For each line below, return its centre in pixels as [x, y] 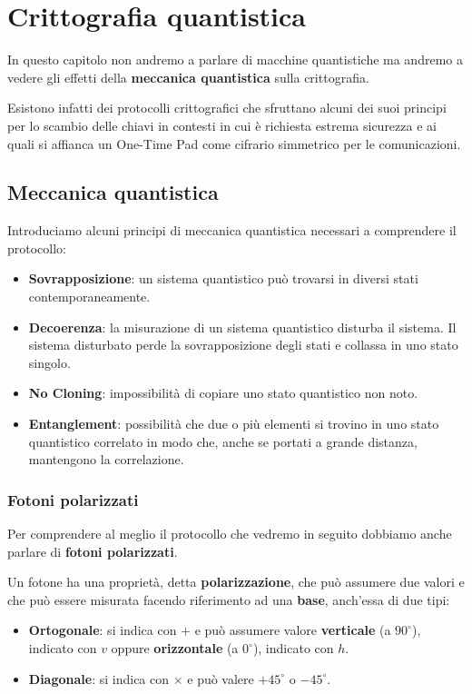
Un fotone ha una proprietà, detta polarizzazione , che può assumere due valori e [236, 582]
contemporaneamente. [89, 297]
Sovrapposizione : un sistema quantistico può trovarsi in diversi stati [223, 278]
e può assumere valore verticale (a [293, 630]
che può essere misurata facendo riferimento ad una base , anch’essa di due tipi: [229, 599]
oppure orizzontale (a [175, 648]
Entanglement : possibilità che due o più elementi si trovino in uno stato [234, 424]
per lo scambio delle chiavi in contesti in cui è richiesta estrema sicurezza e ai [222, 125]
